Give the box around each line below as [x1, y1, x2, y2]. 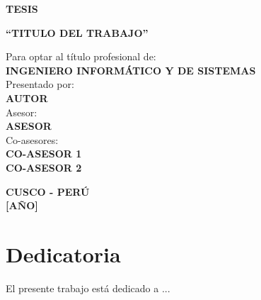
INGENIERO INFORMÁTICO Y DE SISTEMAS [6, 62, 256, 77]
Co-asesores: [6, 132, 59, 147]
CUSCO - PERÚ [6, 184, 90, 199]
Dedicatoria [6, 239, 121, 268]
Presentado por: [6, 77, 74, 91]
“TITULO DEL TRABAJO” [6, 25, 149, 40]
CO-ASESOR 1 [6, 146, 82, 161]
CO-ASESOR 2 [6, 160, 82, 174]
